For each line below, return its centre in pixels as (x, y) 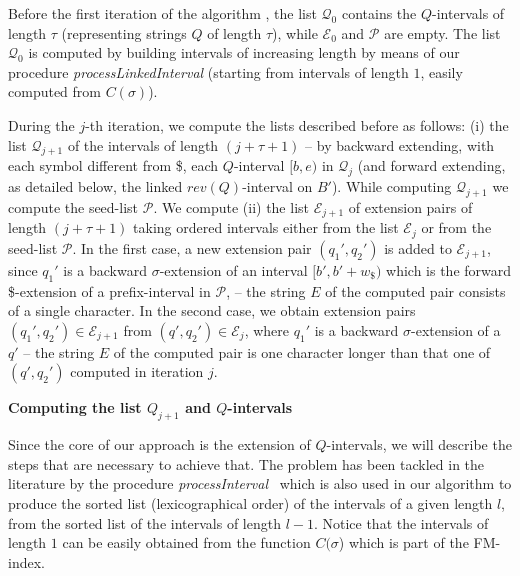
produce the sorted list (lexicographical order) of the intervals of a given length (250, 503)
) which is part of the (403, 542)
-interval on (277, 186)
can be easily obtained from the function (186, 542)
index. (26, 561)
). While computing (391, 186)
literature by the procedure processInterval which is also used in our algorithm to (260, 483)
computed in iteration (137, 371)
